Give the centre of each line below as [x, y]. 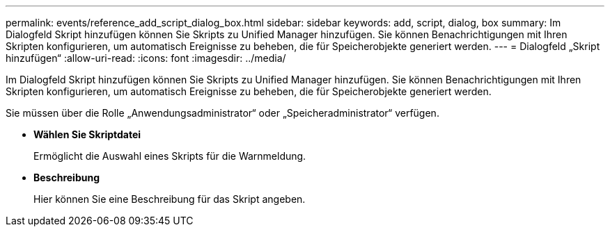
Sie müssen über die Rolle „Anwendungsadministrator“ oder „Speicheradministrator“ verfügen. [222, 113]
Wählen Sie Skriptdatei [87, 134]
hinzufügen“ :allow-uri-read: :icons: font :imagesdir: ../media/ [146, 58]
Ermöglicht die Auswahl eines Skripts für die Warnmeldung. [170, 156]
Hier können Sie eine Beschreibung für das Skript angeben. [170, 199]
